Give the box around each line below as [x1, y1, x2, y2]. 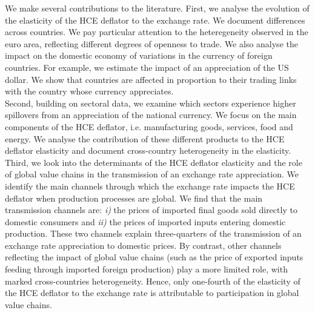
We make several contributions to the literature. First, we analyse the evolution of [5, 2, 310, 14]
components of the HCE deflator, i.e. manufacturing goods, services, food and [5, 120, 293, 133]
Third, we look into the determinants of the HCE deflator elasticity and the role [5, 156, 302, 168]
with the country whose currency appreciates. [5, 85, 174, 97]
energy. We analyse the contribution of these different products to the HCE [5, 132, 285, 145]
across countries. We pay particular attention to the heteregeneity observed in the [5, 25, 308, 38]
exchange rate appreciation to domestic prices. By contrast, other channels [5, 239, 282, 251]
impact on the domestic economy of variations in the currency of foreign [5, 49, 273, 62]
